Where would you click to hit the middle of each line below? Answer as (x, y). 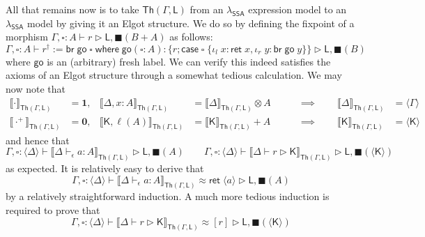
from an (207, 9)
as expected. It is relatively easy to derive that (105, 168)
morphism (27, 37)
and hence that (38, 140)
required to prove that (53, 210)
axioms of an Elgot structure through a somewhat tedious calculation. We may (174, 75)
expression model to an (297, 9)
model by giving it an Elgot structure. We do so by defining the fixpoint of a (191, 23)
